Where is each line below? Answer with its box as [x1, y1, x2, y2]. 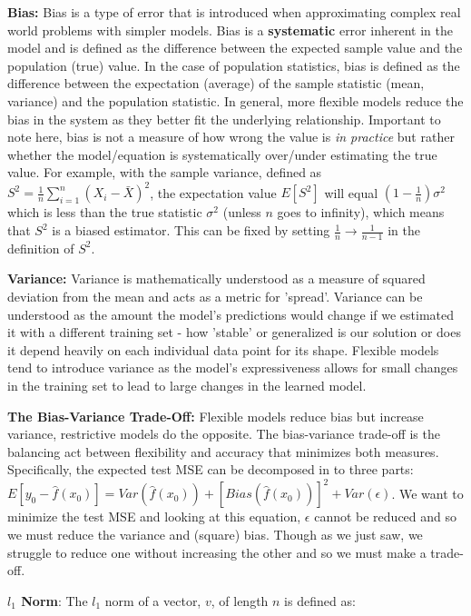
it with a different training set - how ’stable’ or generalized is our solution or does [7, 323, 461, 342]
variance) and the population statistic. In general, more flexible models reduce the [7, 91, 464, 110]
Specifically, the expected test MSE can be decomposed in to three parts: [7, 460, 414, 479]
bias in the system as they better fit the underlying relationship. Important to [7, 109, 441, 128]
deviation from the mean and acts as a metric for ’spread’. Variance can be [7, 287, 423, 306]
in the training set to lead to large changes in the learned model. [7, 376, 367, 395]
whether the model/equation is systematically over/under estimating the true [7, 144, 437, 164]
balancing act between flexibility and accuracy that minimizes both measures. [7, 442, 439, 461]
